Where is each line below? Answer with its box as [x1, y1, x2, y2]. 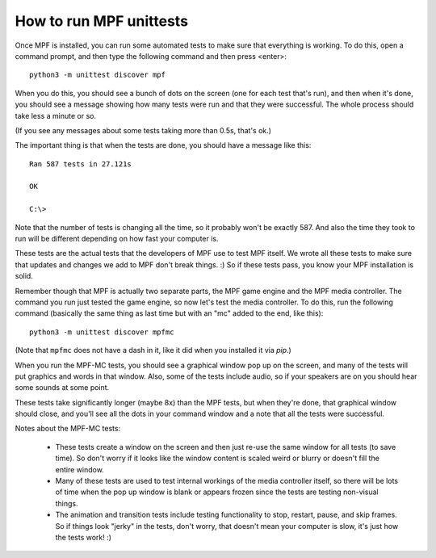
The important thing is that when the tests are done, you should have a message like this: [15, 141, 312, 150]
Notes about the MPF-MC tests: [15, 424, 121, 434]
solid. [15, 271, 34, 281]
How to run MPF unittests [15, 12, 189, 30]
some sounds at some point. [15, 383, 110, 392]
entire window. [55, 464, 104, 474]
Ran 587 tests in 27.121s [29, 159, 132, 169]
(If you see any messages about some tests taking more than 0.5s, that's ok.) [15, 125, 272, 135]
